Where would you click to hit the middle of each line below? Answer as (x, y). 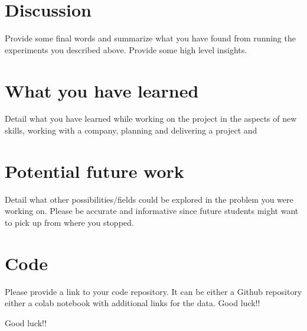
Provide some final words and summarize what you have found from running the (150, 38)
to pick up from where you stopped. (69, 222)
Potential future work (94, 171)
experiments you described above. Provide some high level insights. (126, 49)
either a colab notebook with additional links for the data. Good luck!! (133, 303)
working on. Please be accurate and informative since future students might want (152, 211)
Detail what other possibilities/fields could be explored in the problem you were (149, 199)
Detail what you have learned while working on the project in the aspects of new (151, 119)
